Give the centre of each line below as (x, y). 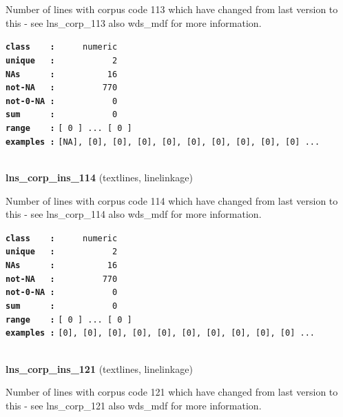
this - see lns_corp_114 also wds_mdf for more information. (134, 214)
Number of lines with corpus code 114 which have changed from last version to (172, 200)
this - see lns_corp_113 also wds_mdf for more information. (134, 22)
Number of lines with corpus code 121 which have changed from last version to (172, 392)
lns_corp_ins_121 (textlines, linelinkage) (99, 368)
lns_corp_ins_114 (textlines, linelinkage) (99, 177)
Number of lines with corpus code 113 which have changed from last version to (172, 9)
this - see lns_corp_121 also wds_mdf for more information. (134, 405)
